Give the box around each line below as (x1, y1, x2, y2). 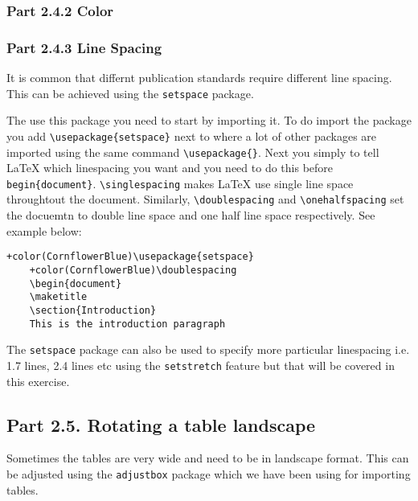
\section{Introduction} (29, 304, 157, 316)
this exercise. (6, 372, 70, 389)
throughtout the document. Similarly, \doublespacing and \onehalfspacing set (6, 191, 404, 207)
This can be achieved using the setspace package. (6, 84, 254, 101)
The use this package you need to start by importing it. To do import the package (6, 112, 412, 129)
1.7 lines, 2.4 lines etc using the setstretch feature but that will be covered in (6, 356, 395, 373)
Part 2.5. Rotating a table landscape (6, 412, 316, 437)
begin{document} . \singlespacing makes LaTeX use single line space (6, 175, 354, 191)
